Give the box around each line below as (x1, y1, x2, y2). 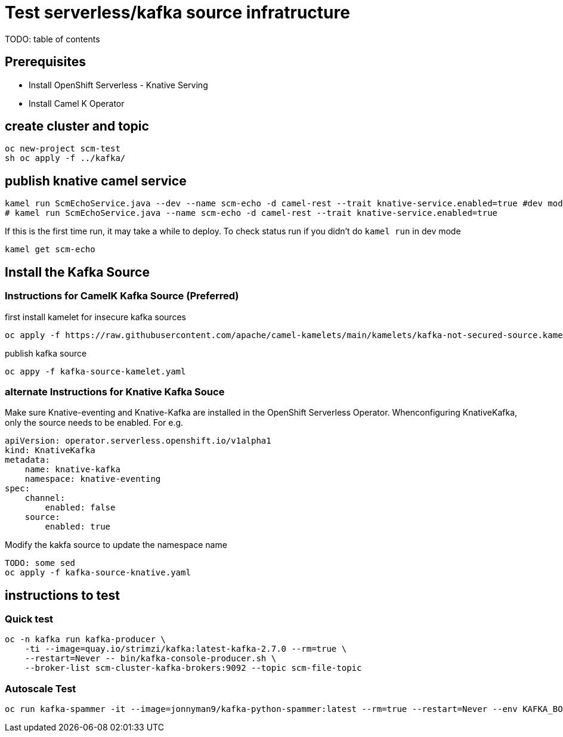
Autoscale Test (5, 682, 76, 695)
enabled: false (45, 503, 116, 513)
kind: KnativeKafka (5, 445, 95, 456)
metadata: (5, 455, 50, 465)
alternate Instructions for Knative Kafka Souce (5, 385, 225, 398)
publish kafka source (5, 348, 87, 358)
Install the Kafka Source (5, 264, 150, 280)
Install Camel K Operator (29, 98, 125, 109)
